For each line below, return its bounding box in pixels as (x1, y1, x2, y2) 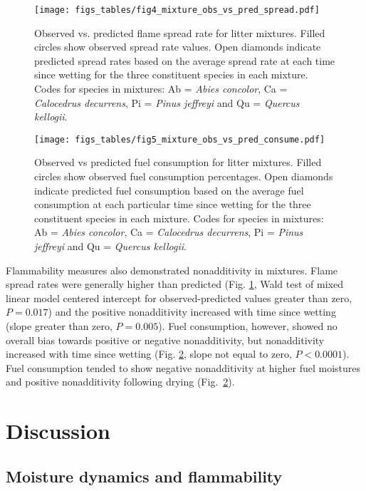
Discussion (6, 416, 110, 445)
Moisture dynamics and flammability (6, 465, 283, 487)
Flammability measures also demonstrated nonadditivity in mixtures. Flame (6, 262, 338, 277)
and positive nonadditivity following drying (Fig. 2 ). (6, 374, 235, 389)
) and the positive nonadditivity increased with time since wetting (48, 304, 336, 319)
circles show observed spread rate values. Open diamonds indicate (34, 39, 321, 54)
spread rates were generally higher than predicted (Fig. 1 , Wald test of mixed (6, 276, 343, 291)
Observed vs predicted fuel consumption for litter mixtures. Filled (34, 155, 322, 170)
